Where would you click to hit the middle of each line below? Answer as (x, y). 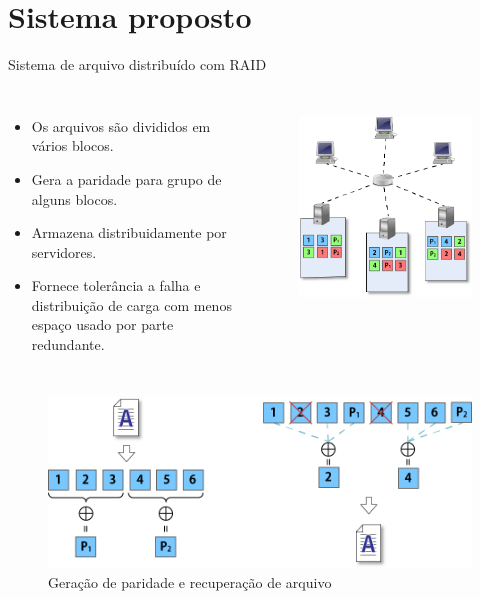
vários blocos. (72, 145)
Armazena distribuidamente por (129, 232)
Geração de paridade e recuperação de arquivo (190, 581)
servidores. (64, 251)
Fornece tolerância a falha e (116, 285)
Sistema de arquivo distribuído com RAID (137, 64)
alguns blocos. (74, 198)
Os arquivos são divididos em (121, 125)
